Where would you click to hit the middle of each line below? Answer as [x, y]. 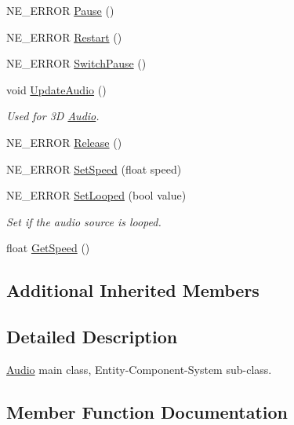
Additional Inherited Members [133, 290]
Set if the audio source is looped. [84, 221]
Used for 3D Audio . [53, 116]
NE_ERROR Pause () [60, 10]
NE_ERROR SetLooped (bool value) [96, 195]
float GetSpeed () [48, 248]
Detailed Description [92, 337]
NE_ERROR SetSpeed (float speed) [94, 169]
